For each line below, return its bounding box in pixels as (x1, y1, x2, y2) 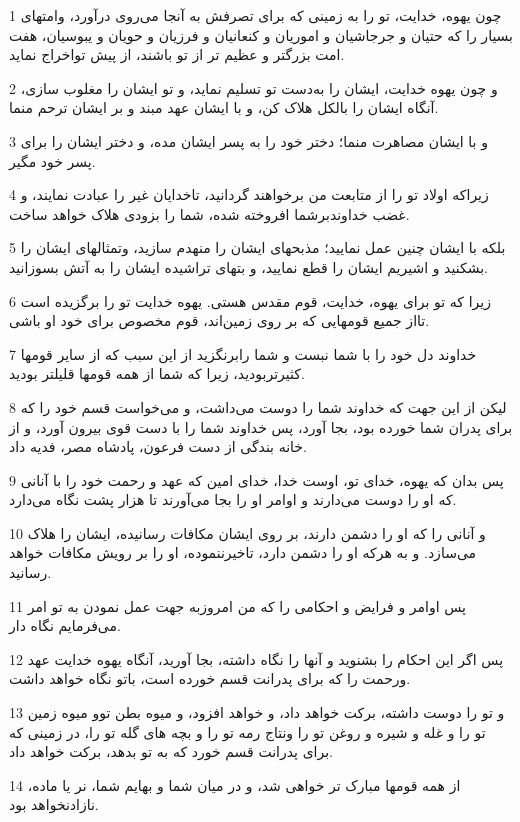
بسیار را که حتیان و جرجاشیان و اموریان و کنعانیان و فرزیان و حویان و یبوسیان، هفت (9, 24, 514, 45)
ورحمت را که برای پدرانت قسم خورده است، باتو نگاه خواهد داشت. (9, 668, 411, 689)
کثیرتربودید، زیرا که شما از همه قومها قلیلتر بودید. (9, 363, 305, 384)
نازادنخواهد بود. (9, 794, 99, 815)
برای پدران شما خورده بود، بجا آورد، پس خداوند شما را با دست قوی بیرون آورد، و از (9, 416, 513, 437)
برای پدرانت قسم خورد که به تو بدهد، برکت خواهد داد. (9, 741, 334, 762)
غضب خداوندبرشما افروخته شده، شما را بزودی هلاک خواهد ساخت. (9, 203, 410, 224)
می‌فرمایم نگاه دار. (9, 615, 121, 636)
